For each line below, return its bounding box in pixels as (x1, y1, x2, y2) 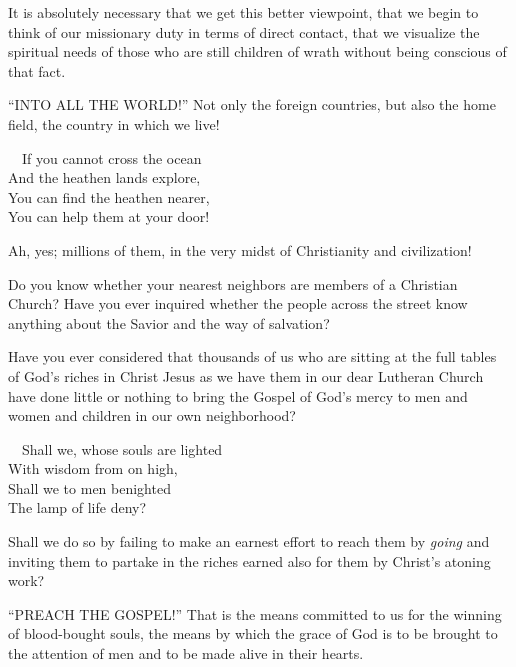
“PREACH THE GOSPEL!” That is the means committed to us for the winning (8, 603, 502, 624)
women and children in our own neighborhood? (8, 405, 296, 426)
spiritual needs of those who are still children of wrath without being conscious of (8, 41, 507, 62)
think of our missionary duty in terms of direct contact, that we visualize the (8, 21, 480, 42)
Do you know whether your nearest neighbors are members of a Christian (8, 273, 458, 294)
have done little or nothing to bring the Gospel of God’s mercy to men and (8, 385, 468, 406)
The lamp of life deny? (8, 497, 147, 518)
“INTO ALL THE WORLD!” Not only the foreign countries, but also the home (8, 94, 496, 115)
